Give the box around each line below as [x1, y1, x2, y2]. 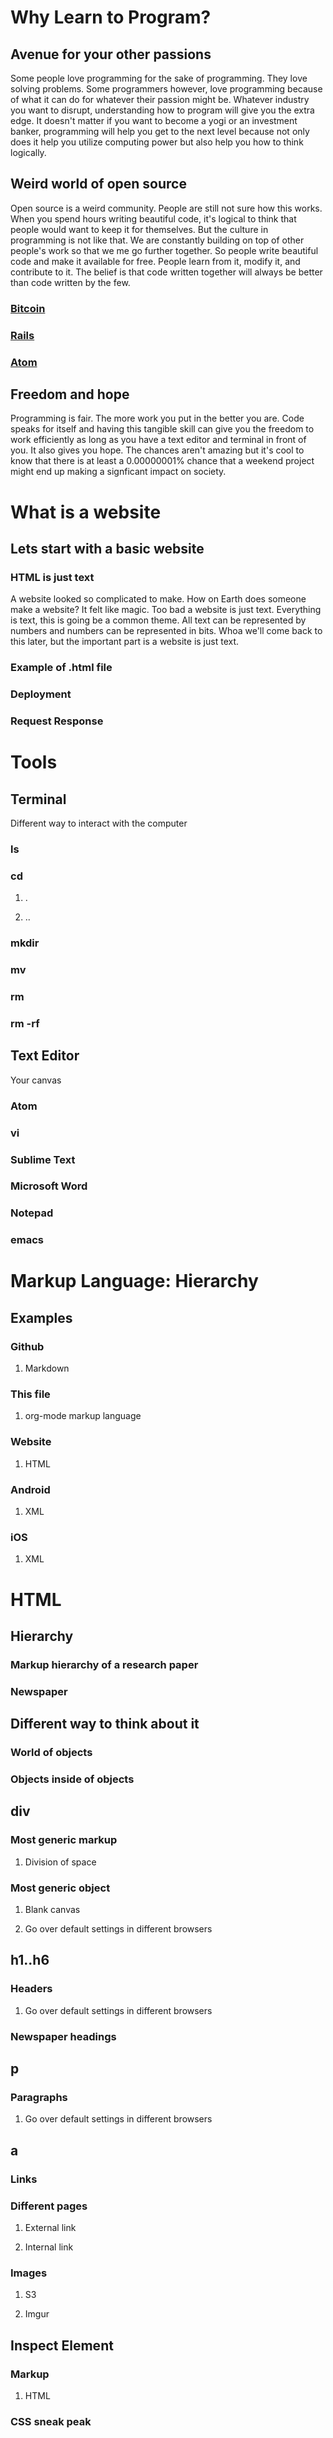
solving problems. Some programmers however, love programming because [10, 83, 323, 95]
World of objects [10, 1746, 93, 1760]
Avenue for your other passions [10, 46, 212, 63]
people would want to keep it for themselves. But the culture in [10, 223, 269, 235]
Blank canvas [24, 1903, 81, 1915]
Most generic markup [10, 1833, 118, 1847]
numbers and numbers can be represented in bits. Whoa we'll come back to [10, 625, 323, 637]
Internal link [24, 2241, 74, 2253]
